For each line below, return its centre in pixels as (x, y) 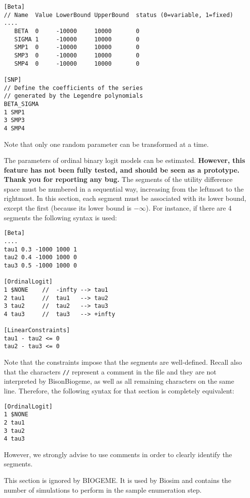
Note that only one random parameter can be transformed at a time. (106, 144)
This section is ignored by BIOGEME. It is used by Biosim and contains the (118, 480)
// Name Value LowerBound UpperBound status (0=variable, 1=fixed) (119, 15)
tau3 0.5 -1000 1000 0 (41, 265)
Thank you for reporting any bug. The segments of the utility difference (118, 179)
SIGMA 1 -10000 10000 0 (77, 39)
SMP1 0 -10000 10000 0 (77, 47)
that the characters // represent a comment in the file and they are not (110, 371)
